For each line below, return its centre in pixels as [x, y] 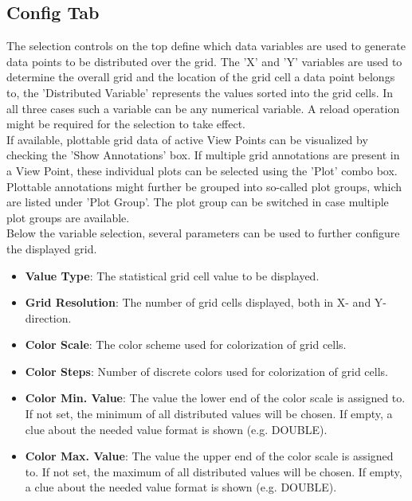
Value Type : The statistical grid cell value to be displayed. [172, 275]
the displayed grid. [52, 248]
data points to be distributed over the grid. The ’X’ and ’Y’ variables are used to [204, 61]
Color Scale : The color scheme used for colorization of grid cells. [186, 344]
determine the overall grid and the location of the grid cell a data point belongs [201, 77]
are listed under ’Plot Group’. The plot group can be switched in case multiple [198, 202]
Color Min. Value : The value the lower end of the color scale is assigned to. [215, 398]
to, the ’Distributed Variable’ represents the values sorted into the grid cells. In [200, 92]
